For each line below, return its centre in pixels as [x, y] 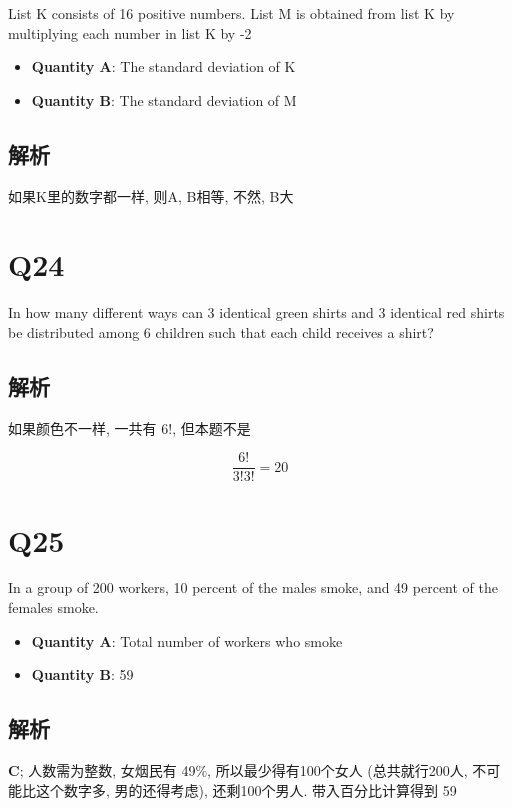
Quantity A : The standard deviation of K [163, 66]
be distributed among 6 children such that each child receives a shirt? [221, 331]
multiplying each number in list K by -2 [130, 32]
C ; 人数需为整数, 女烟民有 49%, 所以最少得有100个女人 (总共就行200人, [238, 770]
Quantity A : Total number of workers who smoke [187, 640]
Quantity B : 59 [82, 674]
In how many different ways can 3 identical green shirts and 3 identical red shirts [256, 312]
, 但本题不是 [211, 427]
